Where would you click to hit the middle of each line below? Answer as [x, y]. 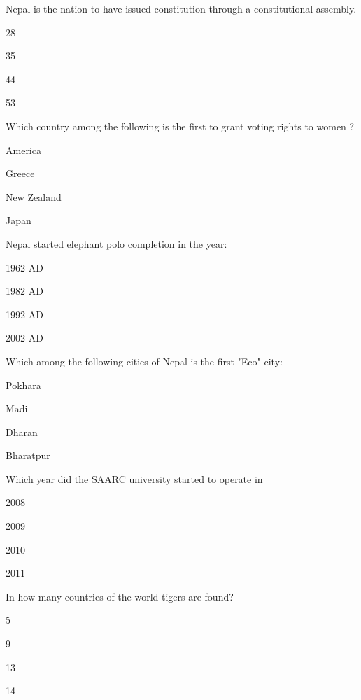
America [23, 149]
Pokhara [23, 385]
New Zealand [34, 196]
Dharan [22, 432]
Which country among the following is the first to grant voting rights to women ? [180, 126]
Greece [20, 173]
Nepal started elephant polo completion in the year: [116, 243]
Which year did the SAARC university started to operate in [134, 478]
